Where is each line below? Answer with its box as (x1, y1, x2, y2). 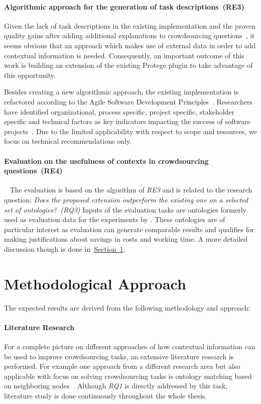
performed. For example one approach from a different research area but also (4, 361, 240, 371)
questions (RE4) (4, 165, 63, 176)
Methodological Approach (4, 273, 186, 293)
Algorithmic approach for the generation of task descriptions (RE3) (4, 1, 244, 12)
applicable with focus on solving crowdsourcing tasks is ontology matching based (4, 370, 252, 381)
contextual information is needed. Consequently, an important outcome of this (4, 50, 244, 60)
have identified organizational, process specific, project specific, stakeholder (4, 106, 235, 117)
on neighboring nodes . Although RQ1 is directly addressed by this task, (4, 380, 228, 391)
